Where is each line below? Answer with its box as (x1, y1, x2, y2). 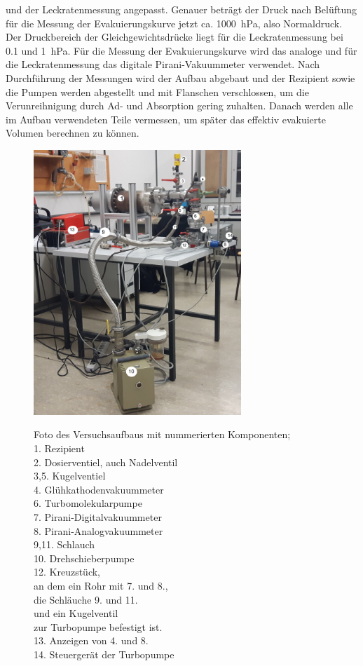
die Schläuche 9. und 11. (34, 592, 138, 606)
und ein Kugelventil (34, 606, 118, 620)
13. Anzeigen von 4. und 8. (34, 633, 149, 648)
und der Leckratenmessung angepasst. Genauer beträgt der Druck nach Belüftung (6, 2, 357, 16)
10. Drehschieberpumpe (34, 550, 135, 565)
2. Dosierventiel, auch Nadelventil (34, 454, 178, 469)
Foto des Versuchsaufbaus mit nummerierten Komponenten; (34, 427, 291, 442)
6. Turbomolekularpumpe (34, 496, 142, 510)
